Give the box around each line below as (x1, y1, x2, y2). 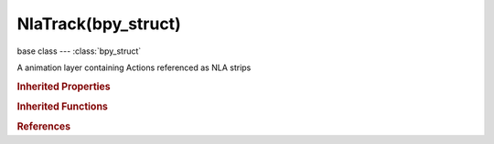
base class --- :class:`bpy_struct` (16, 46, 142, 57)
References (16, 120, 71, 133)
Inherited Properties (16, 80, 112, 93)
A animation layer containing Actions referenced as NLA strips (16, 62, 252, 73)
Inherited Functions (16, 100, 109, 113)
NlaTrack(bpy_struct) (16, 14, 182, 34)
